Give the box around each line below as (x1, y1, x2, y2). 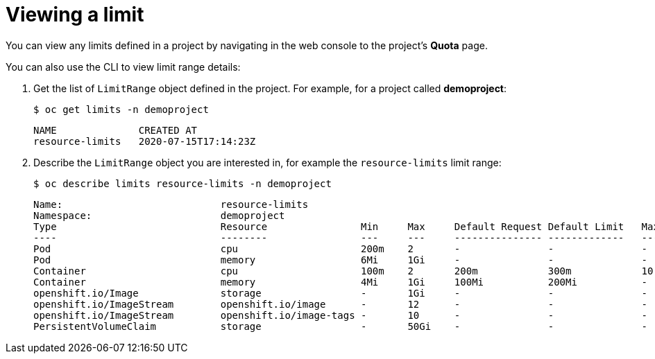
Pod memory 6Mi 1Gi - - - (33, 254, 648, 265)
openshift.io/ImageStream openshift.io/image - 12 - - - (33, 298, 648, 310)
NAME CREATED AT (33, 124, 198, 136)
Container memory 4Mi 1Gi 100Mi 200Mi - (33, 276, 648, 288)
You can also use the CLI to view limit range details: (6, 60, 241, 73)
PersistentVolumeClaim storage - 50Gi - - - (33, 320, 648, 332)
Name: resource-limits (33, 198, 309, 210)
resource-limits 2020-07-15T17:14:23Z (33, 135, 256, 147)
